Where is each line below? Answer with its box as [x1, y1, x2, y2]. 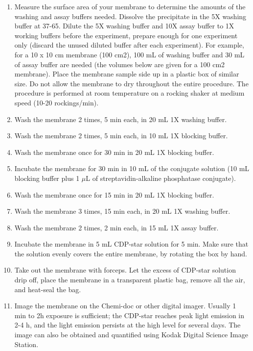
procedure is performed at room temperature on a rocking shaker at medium [14, 88, 245, 98]
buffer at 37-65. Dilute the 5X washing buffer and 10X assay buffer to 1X [14, 21, 234, 31]
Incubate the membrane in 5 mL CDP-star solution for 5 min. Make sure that [14, 239, 249, 249]
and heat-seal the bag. [14, 284, 81, 294]
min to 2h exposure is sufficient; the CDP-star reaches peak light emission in [14, 310, 245, 320]
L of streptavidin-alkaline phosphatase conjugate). [86, 173, 236, 183]
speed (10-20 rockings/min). [14, 97, 99, 107]
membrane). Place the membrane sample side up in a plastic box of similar [14, 69, 239, 79]
